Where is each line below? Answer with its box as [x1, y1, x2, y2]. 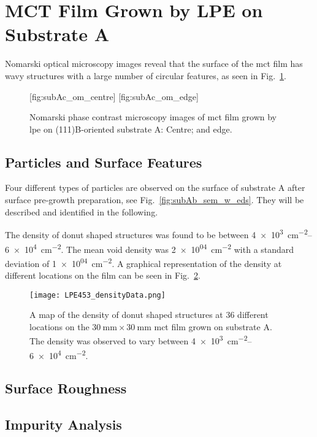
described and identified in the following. [5, 205, 158, 218]
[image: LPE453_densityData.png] [29, 290, 166, 300]
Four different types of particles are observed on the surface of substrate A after [5, 181, 305, 194]
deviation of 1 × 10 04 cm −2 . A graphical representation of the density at [5, 255, 282, 269]
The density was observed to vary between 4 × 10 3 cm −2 [29, 333, 248, 347]
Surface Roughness [5, 379, 127, 398]
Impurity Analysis [5, 415, 122, 434]
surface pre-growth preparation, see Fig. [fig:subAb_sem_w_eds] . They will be [5, 193, 304, 206]
